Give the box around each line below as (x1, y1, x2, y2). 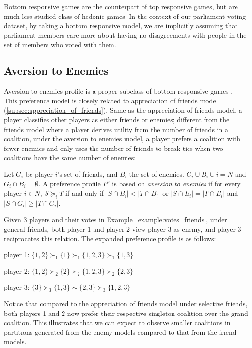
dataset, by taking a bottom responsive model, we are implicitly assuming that (4, 20, 238, 31)
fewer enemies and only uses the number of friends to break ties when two (4, 143, 223, 153)
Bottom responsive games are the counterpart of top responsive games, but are (4, 1, 238, 11)
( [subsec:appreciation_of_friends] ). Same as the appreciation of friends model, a (4, 105, 242, 115)
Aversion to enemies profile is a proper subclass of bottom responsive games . (4, 86, 233, 96)
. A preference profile (38, 178, 101, 188)
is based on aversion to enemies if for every (112, 178, 241, 188)
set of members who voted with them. (4, 39, 116, 50)
